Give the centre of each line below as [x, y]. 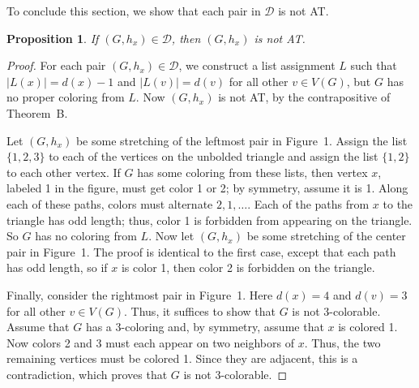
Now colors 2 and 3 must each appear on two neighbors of [150, 342]
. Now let [171, 236]
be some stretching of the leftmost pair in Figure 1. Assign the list [242, 140]
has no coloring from [86, 236]
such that [374, 65]
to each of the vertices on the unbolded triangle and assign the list [214, 156]
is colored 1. [368, 327]
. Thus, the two [342, 342]
